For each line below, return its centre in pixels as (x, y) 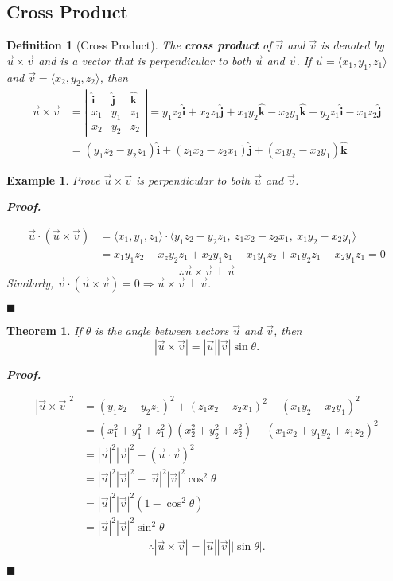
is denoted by (352, 45)
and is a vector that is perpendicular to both (145, 60)
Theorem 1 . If (44, 331)
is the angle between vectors (162, 331)
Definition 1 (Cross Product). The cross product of (139, 45)
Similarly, (30, 283)
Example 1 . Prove (53, 179)
